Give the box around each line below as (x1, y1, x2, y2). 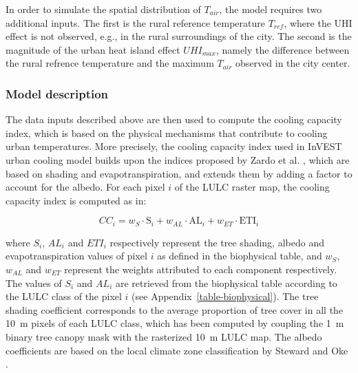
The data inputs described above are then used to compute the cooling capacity (6, 112, 342, 127)
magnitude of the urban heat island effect (6, 42, 180, 56)
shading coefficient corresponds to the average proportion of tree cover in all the (6, 302, 344, 317)
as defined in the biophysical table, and (157, 248, 322, 263)
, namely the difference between (215, 42, 350, 56)
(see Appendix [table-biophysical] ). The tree (131, 289, 319, 303)
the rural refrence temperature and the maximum (6, 56, 214, 70)
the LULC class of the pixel (6, 289, 122, 303)
